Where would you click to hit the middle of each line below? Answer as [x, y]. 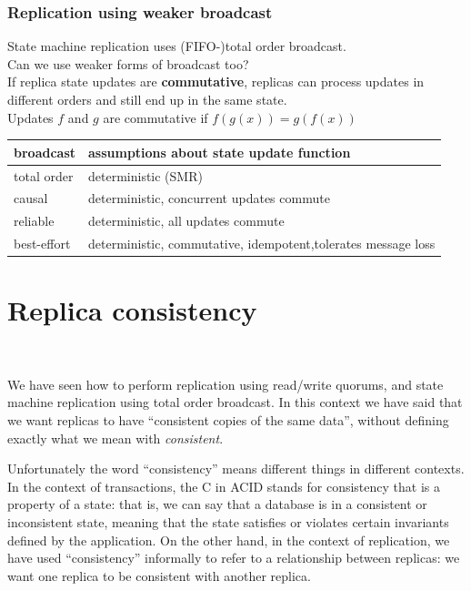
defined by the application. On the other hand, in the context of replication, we [229, 540]
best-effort [42, 244]
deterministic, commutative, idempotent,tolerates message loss [262, 244]
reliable [34, 221]
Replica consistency [132, 310]
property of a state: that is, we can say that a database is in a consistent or [217, 504]
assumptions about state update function [220, 152]
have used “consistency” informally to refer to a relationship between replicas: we [234, 558]
